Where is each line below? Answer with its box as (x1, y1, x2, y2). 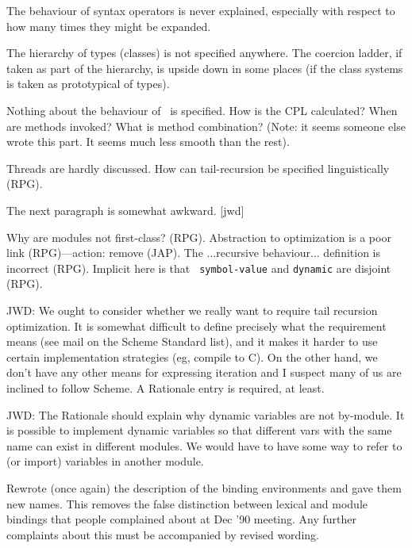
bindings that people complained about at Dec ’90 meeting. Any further (6, 511, 356, 527)
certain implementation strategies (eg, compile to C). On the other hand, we (6, 348, 378, 365)
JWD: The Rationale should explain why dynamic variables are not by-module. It (6, 406, 405, 423)
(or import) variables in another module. (6, 453, 204, 469)
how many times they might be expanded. (6, 17, 211, 34)
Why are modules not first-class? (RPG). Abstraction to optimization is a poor (6, 228, 391, 245)
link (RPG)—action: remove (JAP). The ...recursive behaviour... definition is (6, 244, 381, 261)
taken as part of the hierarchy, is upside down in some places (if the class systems (6, 59, 403, 76)
